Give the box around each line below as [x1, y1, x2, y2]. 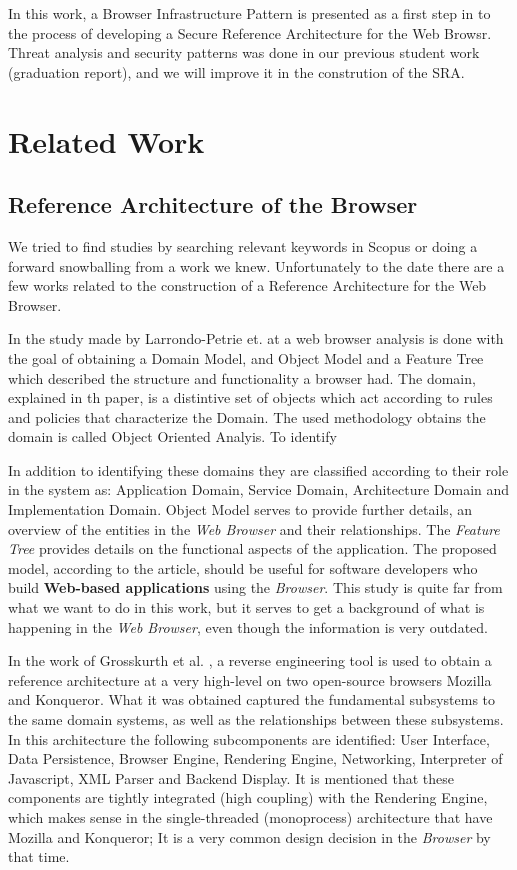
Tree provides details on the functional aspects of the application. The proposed [8, 538, 497, 559]
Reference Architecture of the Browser [8, 189, 418, 220]
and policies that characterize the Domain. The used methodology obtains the [8, 406, 486, 427]
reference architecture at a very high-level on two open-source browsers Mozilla [8, 669, 492, 690]
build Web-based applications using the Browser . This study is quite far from [8, 577, 503, 598]
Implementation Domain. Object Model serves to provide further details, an [8, 499, 473, 520]
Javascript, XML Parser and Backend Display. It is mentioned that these [8, 767, 454, 788]
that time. [8, 846, 70, 867]
